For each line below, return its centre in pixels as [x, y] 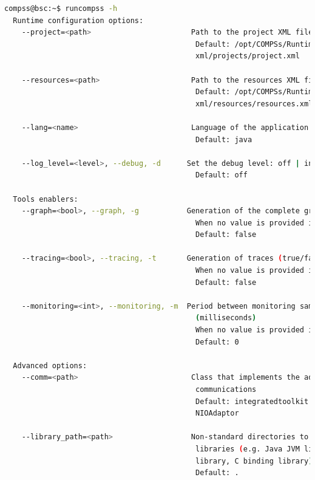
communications [226, 389]
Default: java [224, 139]
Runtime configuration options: [78, 20]
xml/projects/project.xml [248, 56]
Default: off [222, 175]
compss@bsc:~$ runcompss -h [61, 9]
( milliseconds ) [226, 318]
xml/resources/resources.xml [254, 104]
